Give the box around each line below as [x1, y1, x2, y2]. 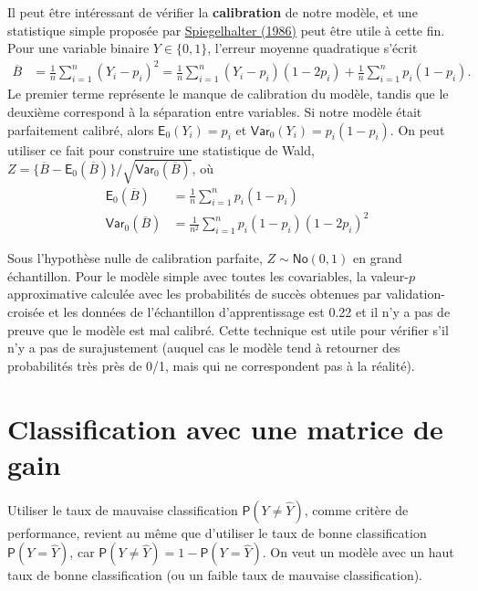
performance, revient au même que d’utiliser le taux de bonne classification [7, 522, 427, 542]
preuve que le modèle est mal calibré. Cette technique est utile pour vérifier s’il [7, 320, 449, 339]
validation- [386, 284, 445, 303]
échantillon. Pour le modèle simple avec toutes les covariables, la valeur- [7, 266, 410, 285]
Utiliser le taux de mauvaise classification [7, 500, 238, 519]
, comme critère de [304, 500, 409, 519]
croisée [7, 301, 45, 321]
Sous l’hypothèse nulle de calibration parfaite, [7, 248, 263, 268]
